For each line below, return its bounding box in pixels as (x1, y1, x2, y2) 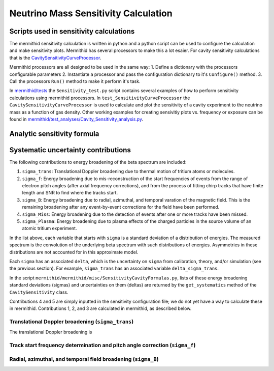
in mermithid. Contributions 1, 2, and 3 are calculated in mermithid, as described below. (9, 305, 192, 311)
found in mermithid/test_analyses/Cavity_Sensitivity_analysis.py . (9, 116, 144, 122)
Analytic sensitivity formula (9, 129, 99, 138)
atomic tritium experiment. (22, 225, 77, 232)
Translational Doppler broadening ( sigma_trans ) (9, 318, 134, 325)
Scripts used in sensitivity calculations (9, 27, 135, 36)
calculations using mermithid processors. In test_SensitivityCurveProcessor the (9, 95, 190, 101)
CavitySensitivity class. (9, 289, 68, 295)
